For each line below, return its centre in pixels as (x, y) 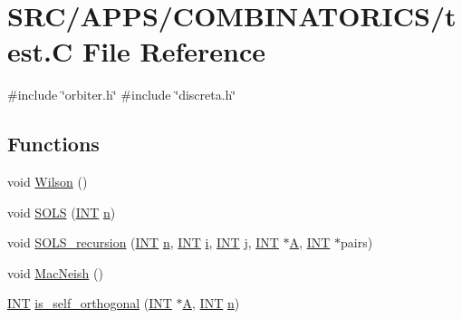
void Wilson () (48, 182)
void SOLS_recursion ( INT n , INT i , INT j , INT (143, 242)
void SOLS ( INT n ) (62, 212)
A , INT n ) (211, 303)
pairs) (357, 242)
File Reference (174, 51)
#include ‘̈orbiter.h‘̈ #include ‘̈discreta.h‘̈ (122, 95)
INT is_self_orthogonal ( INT (90, 303)
